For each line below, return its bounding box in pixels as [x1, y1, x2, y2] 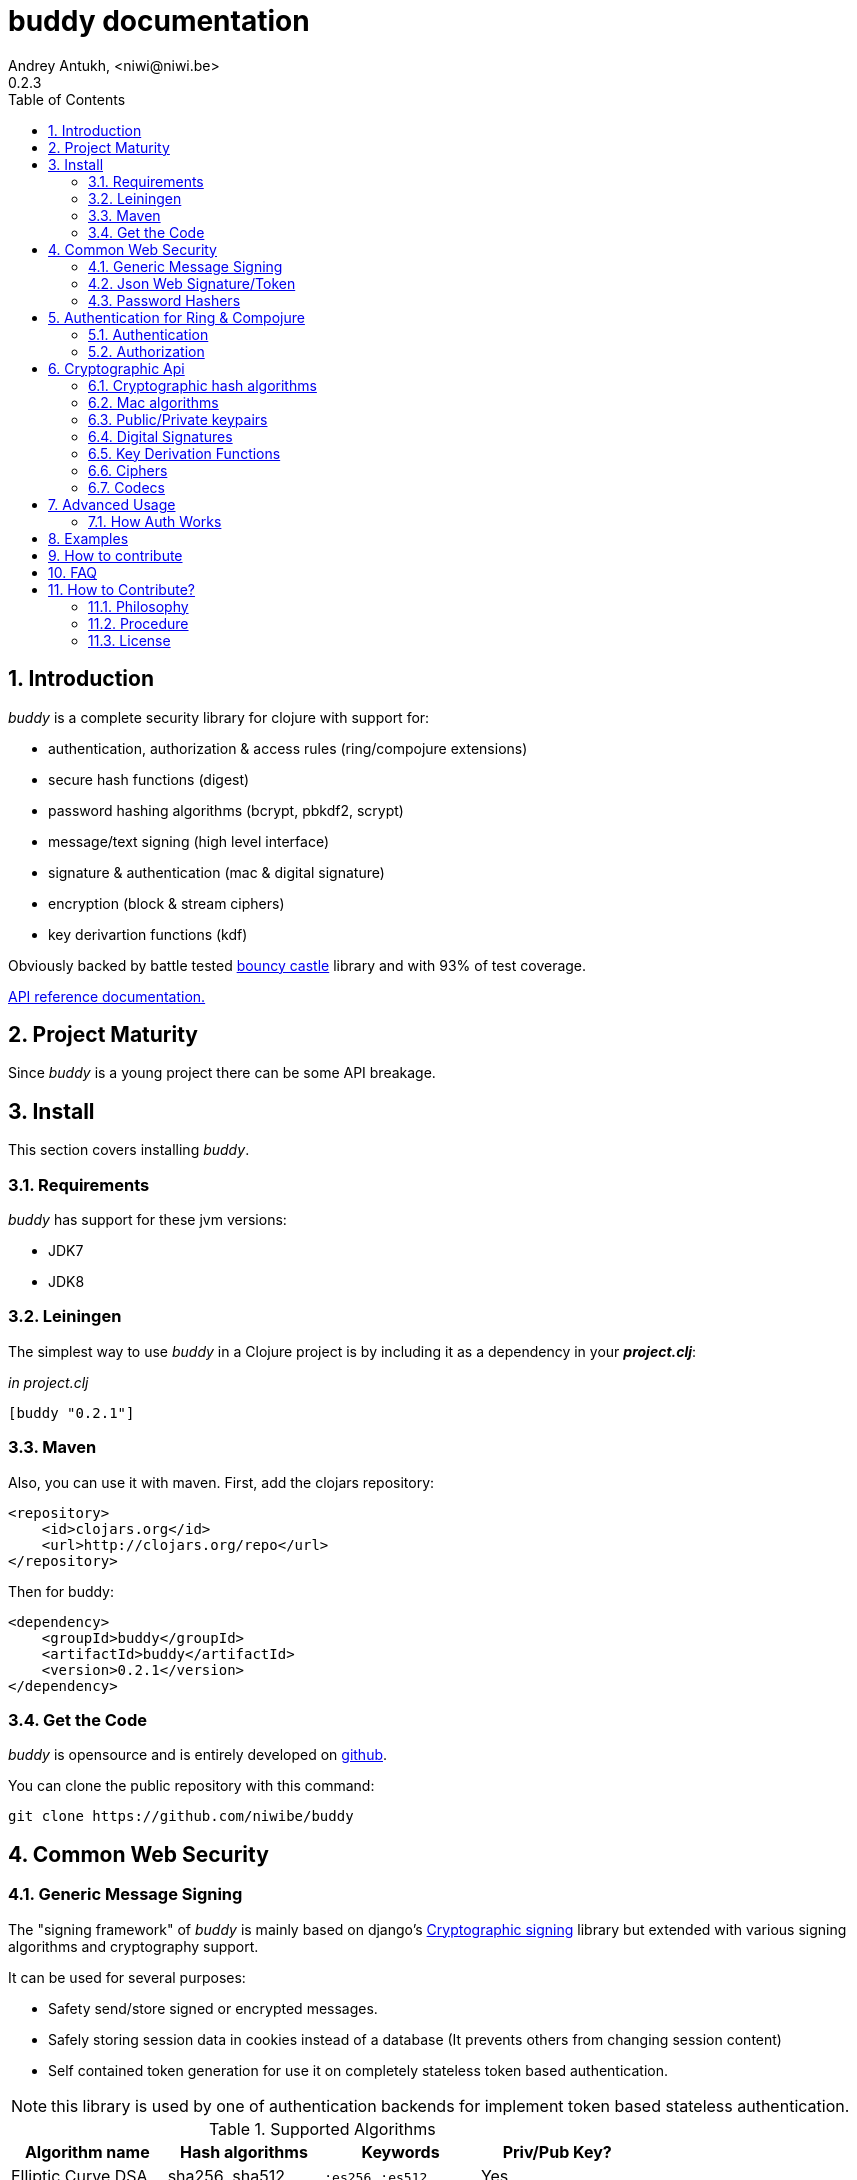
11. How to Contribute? [48, 580, 195, 598]
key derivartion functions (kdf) [48, 925, 248, 943]
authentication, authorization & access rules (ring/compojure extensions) [48, 739, 528, 757]
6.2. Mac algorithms [88, 393, 219, 411]
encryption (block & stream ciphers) [48, 894, 285, 912]
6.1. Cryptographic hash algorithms [88, 376, 317, 394]
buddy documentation [8, 4, 310, 38]
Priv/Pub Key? [502, 2141, 612, 2162]
